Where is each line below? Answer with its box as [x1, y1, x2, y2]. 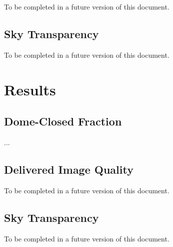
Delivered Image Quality [4, 161, 133, 177]
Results [4, 79, 56, 99]
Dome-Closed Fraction [4, 113, 122, 129]
